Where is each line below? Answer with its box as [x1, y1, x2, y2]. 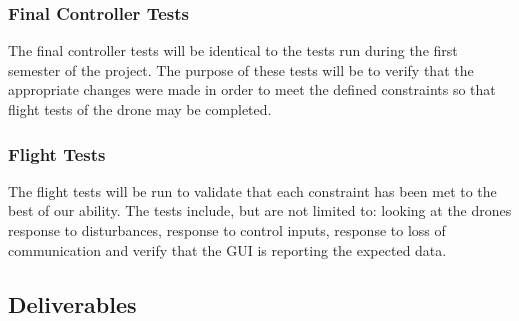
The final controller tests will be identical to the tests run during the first [8, 40, 458, 61]
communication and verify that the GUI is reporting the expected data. [8, 239, 447, 260]
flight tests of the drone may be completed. [8, 99, 272, 119]
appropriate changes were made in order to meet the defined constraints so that [8, 79, 496, 100]
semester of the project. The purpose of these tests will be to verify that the [8, 59, 474, 80]
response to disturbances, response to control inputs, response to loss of [8, 220, 446, 240]
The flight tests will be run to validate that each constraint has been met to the [8, 180, 497, 201]
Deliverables [8, 288, 137, 319]
